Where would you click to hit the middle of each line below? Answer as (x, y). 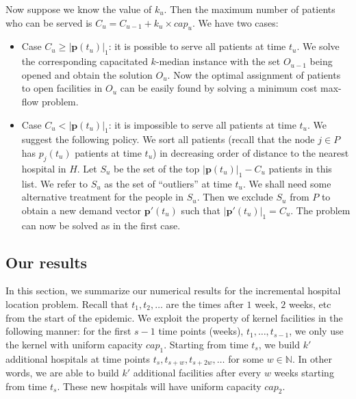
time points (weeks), (201, 331)
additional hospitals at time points (78, 358)
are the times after (205, 304)
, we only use (316, 331)
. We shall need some (287, 183)
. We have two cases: (235, 22)
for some (246, 358)
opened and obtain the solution (87, 74)
